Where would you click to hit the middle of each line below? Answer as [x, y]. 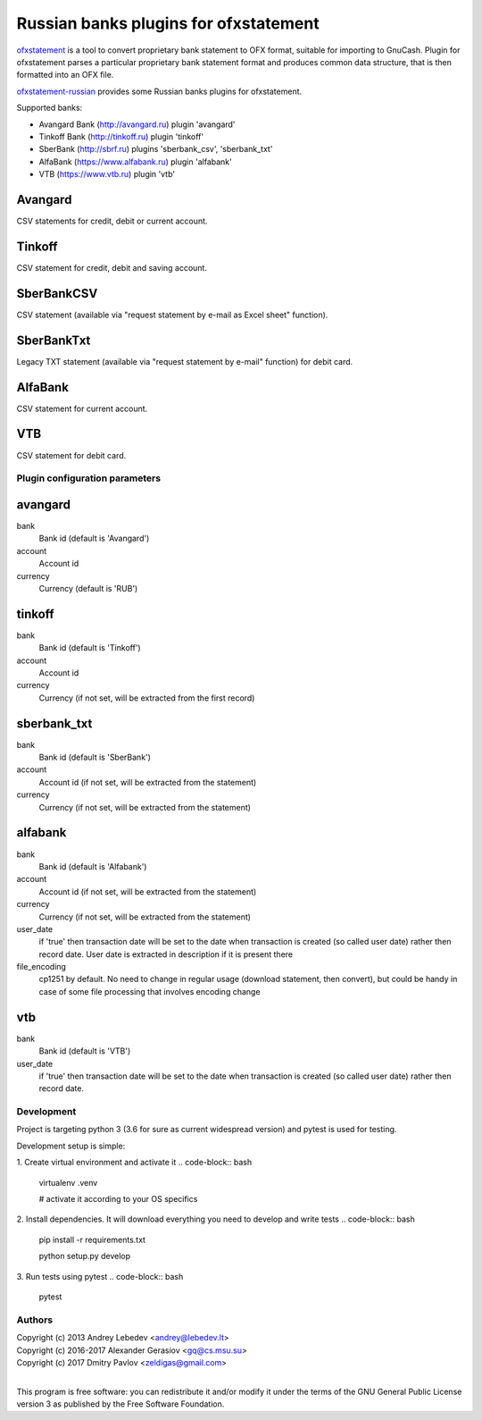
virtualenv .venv [68, 1182]
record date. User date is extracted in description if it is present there [166, 954]
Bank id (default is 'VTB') [85, 1051]
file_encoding [42, 967]
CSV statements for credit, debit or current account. [112, 221]
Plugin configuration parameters [88, 478]
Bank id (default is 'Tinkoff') [90, 648]
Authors [35, 1320]
